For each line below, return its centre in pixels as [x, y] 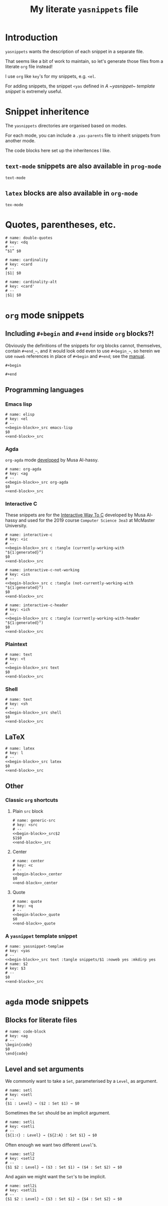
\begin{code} [19, 1045]
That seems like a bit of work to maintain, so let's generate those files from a [84, 61]
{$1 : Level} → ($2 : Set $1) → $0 [42, 1103]
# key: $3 [16, 969]
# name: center [28, 861]
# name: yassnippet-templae [35, 947]
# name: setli [20, 1122]
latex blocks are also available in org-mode [72, 193]
